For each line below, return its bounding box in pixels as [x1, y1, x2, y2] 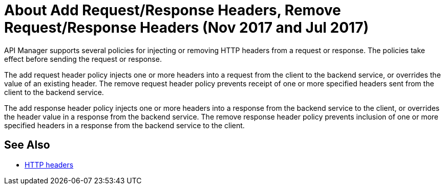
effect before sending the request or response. [4, 54, 162, 63]
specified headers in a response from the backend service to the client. [4, 121, 245, 130]
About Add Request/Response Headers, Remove [4, 2, 341, 19]
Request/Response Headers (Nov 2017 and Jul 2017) [4, 19, 369, 36]
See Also [4, 138, 50, 152]
